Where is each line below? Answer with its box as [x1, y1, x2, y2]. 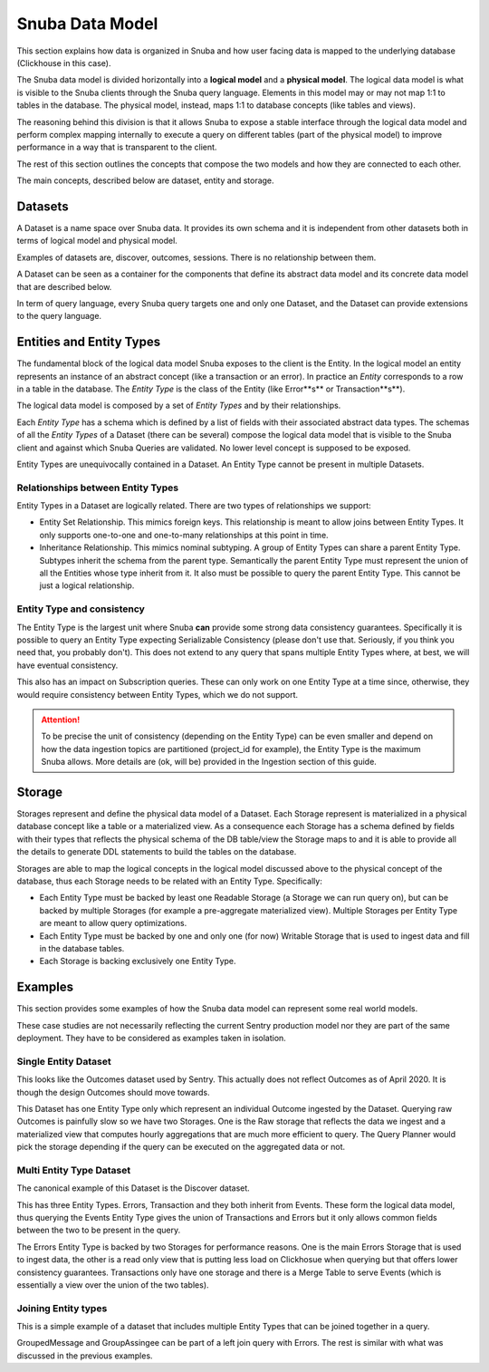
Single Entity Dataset [16, 1055, 112, 1068]
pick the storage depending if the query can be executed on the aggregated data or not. [16, 1142, 346, 1153]
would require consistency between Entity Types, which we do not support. [16, 689, 299, 700]
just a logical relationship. [39, 580, 135, 591]
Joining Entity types [16, 1301, 108, 1314]
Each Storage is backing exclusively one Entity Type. [39, 956, 236, 967]
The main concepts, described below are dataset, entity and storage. [16, 175, 275, 186]
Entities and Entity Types [16, 334, 161, 350]
